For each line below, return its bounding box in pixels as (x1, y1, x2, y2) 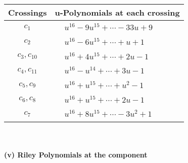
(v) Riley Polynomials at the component (4, 149, 148, 159)
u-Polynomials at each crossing (55, 7, 180, 18)
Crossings (8, 7, 47, 18)
